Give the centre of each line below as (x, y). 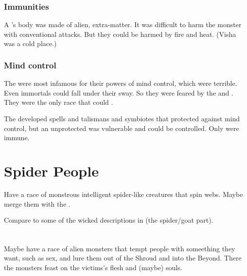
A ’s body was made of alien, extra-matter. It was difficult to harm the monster (123, 24)
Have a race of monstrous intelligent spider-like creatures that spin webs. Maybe (123, 194)
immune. (17, 138)
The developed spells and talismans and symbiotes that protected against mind (122, 118)
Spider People (51, 170)
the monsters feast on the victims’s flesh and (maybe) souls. (93, 268)
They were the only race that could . (59, 102)
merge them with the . (37, 203)
